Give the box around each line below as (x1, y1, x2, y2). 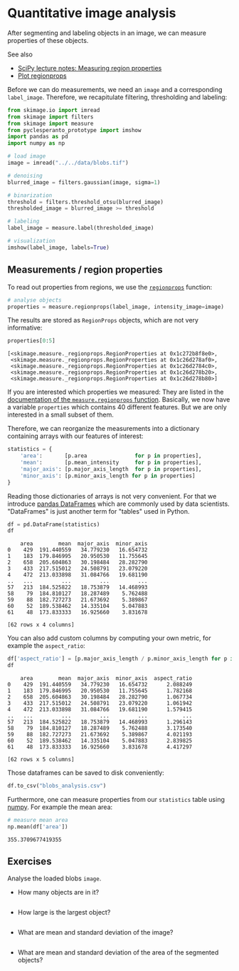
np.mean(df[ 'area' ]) (7, 823, 69, 830)
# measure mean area (7, 816, 69, 823)
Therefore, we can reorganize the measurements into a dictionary (7, 425, 200, 433)
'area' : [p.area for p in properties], (20, 452, 202, 459)
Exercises (7, 855, 52, 868)
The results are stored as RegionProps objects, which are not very (7, 316, 199, 325)
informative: (7, 323, 43, 332)
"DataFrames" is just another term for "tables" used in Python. (7, 507, 190, 515)
